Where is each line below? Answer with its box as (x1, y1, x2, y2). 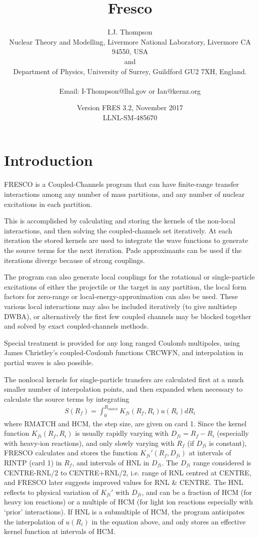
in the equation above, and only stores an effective (91, 516, 246, 526)
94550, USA (111, 46, 148, 57)
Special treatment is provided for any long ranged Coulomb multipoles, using (4, 337, 240, 348)
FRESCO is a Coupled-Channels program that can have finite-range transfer (4, 179, 239, 189)
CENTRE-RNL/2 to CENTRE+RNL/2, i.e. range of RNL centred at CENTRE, (4, 467, 251, 477)
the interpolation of (4, 516, 63, 526)
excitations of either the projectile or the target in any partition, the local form (4, 281, 246, 292)
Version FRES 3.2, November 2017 (77, 102, 183, 113)
